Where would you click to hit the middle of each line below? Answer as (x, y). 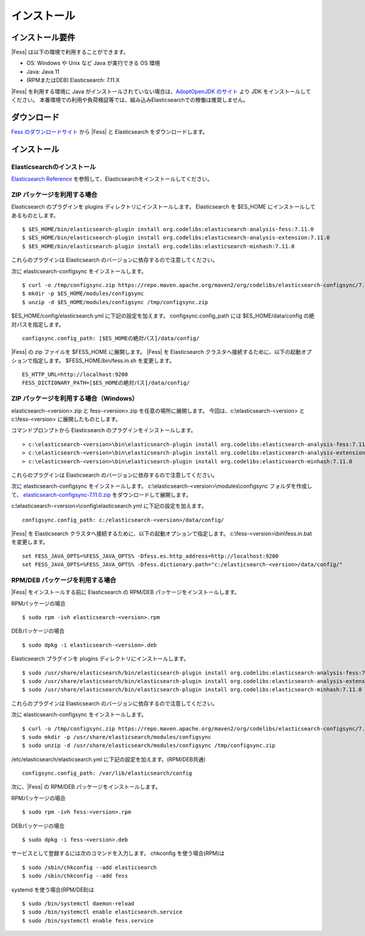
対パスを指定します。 (38, 324)
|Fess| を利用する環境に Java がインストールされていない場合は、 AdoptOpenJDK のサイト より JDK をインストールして (161, 91)
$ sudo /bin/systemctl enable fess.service (88, 920)
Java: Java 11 (43, 71)
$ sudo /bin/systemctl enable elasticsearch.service (102, 912)
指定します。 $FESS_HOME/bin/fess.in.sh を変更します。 (104, 360)
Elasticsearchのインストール (54, 167)
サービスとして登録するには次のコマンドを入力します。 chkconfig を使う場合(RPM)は (118, 853)
